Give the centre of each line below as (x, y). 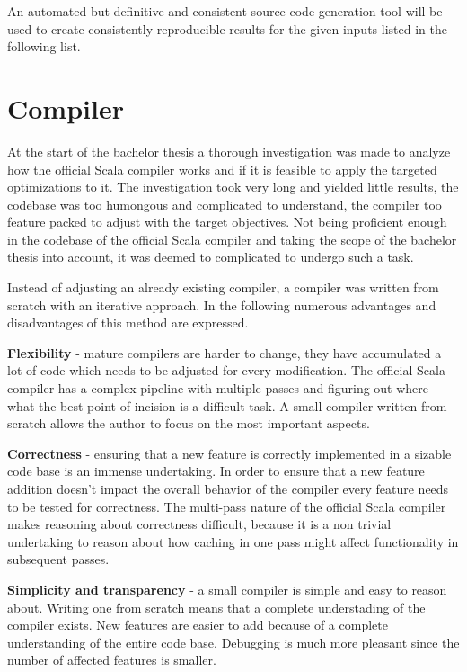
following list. (44, 46)
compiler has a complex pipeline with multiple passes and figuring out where (218, 388)
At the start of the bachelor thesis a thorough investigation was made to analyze (229, 151)
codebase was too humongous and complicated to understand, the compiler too (225, 204)
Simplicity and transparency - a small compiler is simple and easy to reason (227, 589)
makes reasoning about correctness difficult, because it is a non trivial (199, 524)
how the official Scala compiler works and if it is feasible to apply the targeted (222, 169)
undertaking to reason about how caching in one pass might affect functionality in (233, 541)
